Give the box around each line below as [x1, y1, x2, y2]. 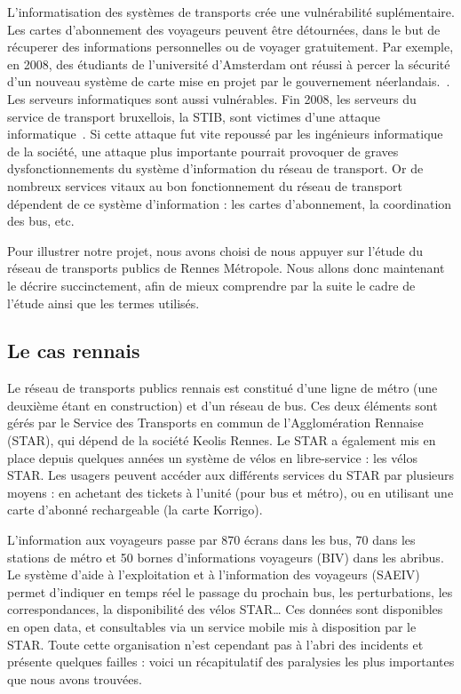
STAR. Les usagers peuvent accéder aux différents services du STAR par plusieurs [7, 466, 455, 484]
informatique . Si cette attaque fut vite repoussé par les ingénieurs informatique [7, 124, 443, 143]
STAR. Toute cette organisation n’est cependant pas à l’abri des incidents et [7, 634, 424, 653]
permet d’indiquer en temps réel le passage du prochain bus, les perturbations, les [7, 582, 453, 601]
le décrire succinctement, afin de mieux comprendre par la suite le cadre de [7, 275, 416, 294]
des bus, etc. [7, 211, 75, 230]
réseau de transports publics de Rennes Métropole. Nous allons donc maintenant [7, 259, 445, 277]
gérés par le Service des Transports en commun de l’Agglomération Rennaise [7, 413, 424, 432]
